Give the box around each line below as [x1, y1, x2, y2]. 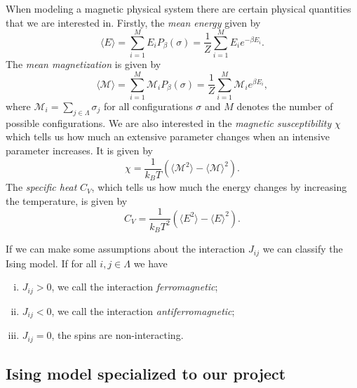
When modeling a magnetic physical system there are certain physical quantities [6, 1, 351, 15]
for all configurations [104, 99, 193, 114]
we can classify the [262, 241, 343, 256]
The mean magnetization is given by [6, 57, 161, 72]
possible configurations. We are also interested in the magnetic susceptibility [6, 115, 332, 130]
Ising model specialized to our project [6, 362, 286, 384]
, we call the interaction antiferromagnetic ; [51, 303, 235, 318]
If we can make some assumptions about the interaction [6, 241, 245, 256]
